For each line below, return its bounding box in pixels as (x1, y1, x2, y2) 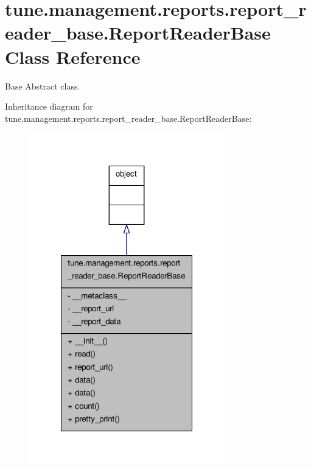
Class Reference (5, 44, 141, 69)
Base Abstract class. (5, 79, 80, 92)
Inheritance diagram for (5, 100, 93, 113)
